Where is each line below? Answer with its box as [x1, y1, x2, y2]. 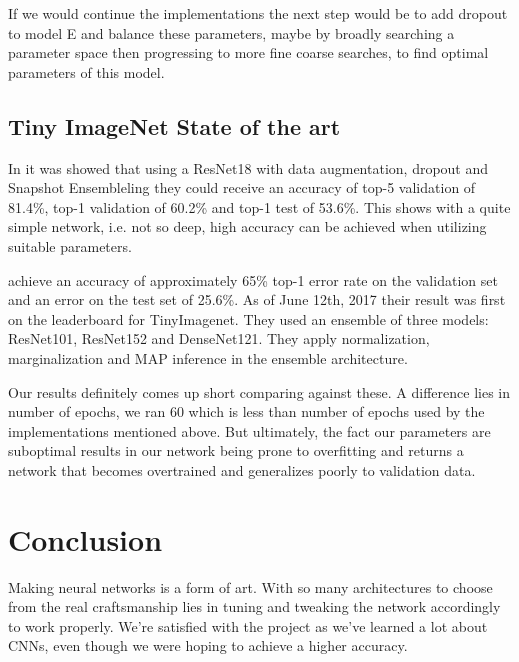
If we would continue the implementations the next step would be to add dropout [8, 3, 508, 23]
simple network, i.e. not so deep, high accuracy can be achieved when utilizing [8, 216, 487, 237]
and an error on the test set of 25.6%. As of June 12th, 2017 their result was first [8, 289, 506, 310]
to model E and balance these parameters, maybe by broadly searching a [8, 22, 455, 43]
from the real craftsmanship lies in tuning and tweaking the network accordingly [8, 596, 501, 617]
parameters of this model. [8, 61, 165, 82]
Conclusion [8, 518, 163, 559]
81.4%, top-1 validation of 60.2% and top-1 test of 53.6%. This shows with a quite [8, 196, 511, 217]
